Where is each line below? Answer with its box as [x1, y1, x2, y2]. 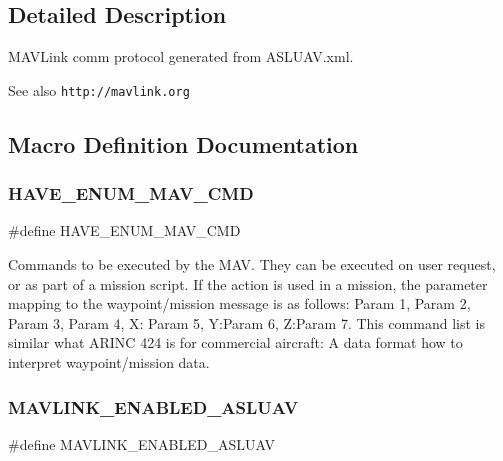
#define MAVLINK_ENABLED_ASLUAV [8, 433, 275, 454]
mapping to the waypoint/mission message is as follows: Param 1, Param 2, [8, 293, 471, 314]
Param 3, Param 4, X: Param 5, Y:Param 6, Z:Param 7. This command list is [8, 312, 485, 333]
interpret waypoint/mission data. [8, 352, 210, 373]
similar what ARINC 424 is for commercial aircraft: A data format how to [8, 332, 463, 353]
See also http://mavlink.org [8, 79, 190, 100]
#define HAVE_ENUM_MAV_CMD [8, 220, 241, 241]
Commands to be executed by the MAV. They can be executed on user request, [8, 254, 496, 275]
